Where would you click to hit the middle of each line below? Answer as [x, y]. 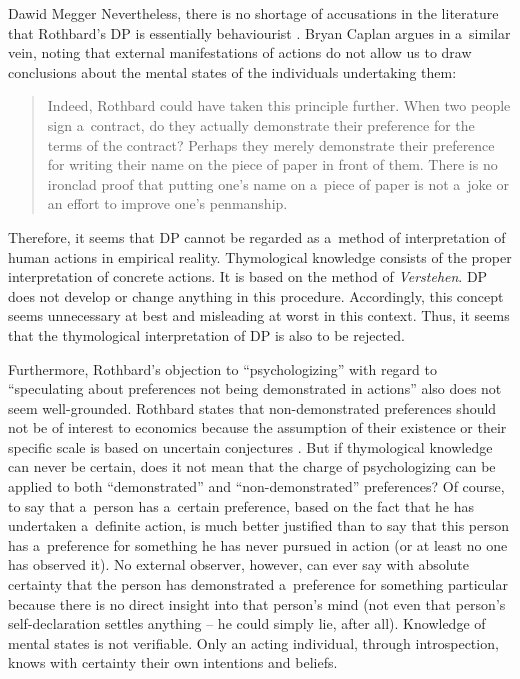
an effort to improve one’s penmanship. [167, 203]
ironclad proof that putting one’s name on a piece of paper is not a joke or [278, 183]
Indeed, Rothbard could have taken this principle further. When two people [279, 105]
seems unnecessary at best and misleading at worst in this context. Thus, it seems [259, 315]
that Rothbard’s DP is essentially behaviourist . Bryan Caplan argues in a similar [259, 32]
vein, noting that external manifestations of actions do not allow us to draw [240, 52]
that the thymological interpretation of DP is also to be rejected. [206, 334]
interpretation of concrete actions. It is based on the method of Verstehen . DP [248, 276]
